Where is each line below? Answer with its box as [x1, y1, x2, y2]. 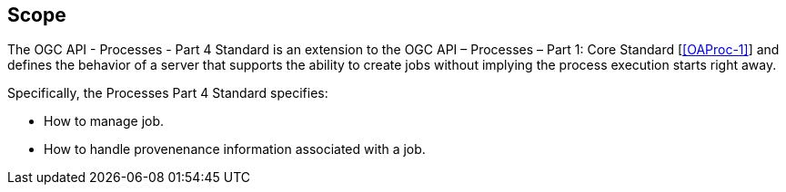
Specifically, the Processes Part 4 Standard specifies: [7, 85, 328, 101]
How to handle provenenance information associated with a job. [44, 141, 426, 158]
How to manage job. [44, 113, 165, 130]
